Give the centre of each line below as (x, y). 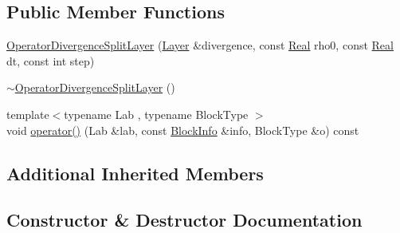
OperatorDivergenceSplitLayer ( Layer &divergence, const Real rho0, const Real (200, 45)
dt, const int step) (51, 60)
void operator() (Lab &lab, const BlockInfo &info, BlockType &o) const (183, 130)
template (28, 114)
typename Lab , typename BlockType (156, 114)
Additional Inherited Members (135, 173)
